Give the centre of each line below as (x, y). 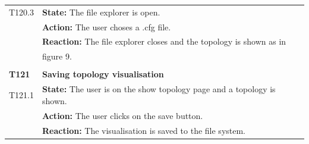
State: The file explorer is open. (101, 12)
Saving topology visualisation (103, 74)
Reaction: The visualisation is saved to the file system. (144, 130)
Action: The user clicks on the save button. (123, 115)
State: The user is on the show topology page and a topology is (159, 89)
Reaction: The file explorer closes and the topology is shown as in (164, 41)
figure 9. (57, 56)
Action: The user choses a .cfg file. (107, 26)
